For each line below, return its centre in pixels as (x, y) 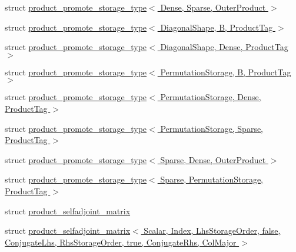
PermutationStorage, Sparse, (212, 128)
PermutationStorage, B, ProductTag (226, 72)
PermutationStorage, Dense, (211, 97)
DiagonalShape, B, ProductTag (217, 27)
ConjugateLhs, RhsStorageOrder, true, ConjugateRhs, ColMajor (121, 242)
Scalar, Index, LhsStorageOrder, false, (212, 231)
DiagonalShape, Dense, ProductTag (224, 47)
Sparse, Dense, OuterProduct (213, 159)
